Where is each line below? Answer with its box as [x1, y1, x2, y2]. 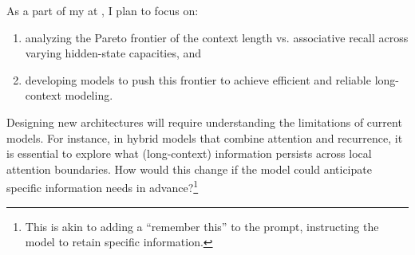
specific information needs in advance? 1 [6, 177, 199, 195]
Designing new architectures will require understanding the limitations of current [6, 113, 402, 130]
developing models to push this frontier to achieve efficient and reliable [25, 71, 371, 88]
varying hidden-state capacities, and [25, 45, 202, 61]
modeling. [65, 87, 113, 104]
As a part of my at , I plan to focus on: [6, 2, 199, 18]
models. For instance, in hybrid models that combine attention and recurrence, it [6, 129, 403, 146]
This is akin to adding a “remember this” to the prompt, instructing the [25, 218, 379, 234]
